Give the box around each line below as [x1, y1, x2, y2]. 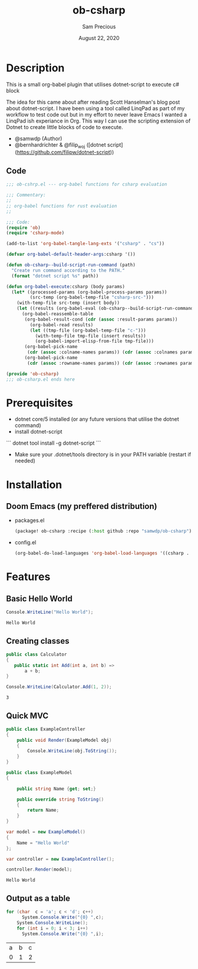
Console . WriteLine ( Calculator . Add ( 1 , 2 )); [6, 684, 112, 690]
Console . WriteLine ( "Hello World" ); [6, 609, 94, 616]
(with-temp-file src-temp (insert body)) [16, 300, 120, 306]
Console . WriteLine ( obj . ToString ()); [27, 748, 117, 754]
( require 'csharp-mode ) [6, 230, 65, 236]
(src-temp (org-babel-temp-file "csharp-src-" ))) [29, 295, 154, 300]
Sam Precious [82, 23, 116, 30]
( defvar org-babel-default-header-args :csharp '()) [6, 252, 136, 257]
